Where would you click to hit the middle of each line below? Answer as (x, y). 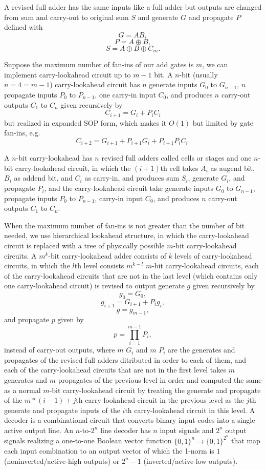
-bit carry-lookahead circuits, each (205, 266)
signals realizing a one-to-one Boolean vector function (88, 440)
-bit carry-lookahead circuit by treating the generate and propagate (155, 390)
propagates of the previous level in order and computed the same (160, 379)
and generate (158, 17)
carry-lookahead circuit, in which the (73, 168)
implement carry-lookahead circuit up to (68, 74)
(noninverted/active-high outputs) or (62, 461)
